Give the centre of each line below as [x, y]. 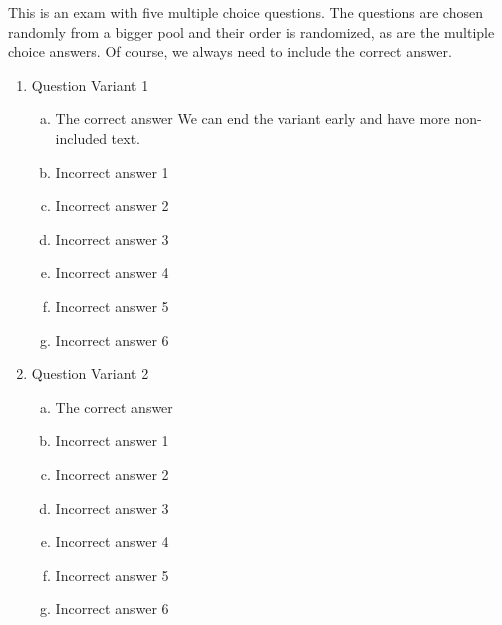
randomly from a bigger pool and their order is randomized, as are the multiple [251, 31]
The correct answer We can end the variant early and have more [252, 118]
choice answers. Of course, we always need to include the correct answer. [230, 51]
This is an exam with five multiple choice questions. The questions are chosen [245, 12]
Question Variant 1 [90, 84]
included [81, 137]
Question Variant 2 [90, 373]
